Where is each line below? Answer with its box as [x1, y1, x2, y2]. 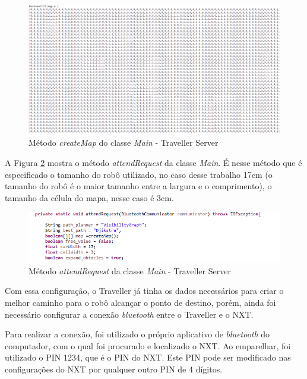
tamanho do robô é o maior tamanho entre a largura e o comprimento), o [5, 180, 272, 192]
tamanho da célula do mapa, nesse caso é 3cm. [5, 191, 174, 203]
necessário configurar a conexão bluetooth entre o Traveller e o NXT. [5, 308, 254, 320]
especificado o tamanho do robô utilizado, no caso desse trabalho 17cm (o [5, 168, 273, 180]
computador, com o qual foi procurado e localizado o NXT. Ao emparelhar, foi [5, 339, 291, 352]
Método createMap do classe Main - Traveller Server [29, 136, 219, 149]
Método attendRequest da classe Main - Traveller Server [29, 264, 231, 277]
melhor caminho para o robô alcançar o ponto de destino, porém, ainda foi [5, 296, 276, 308]
